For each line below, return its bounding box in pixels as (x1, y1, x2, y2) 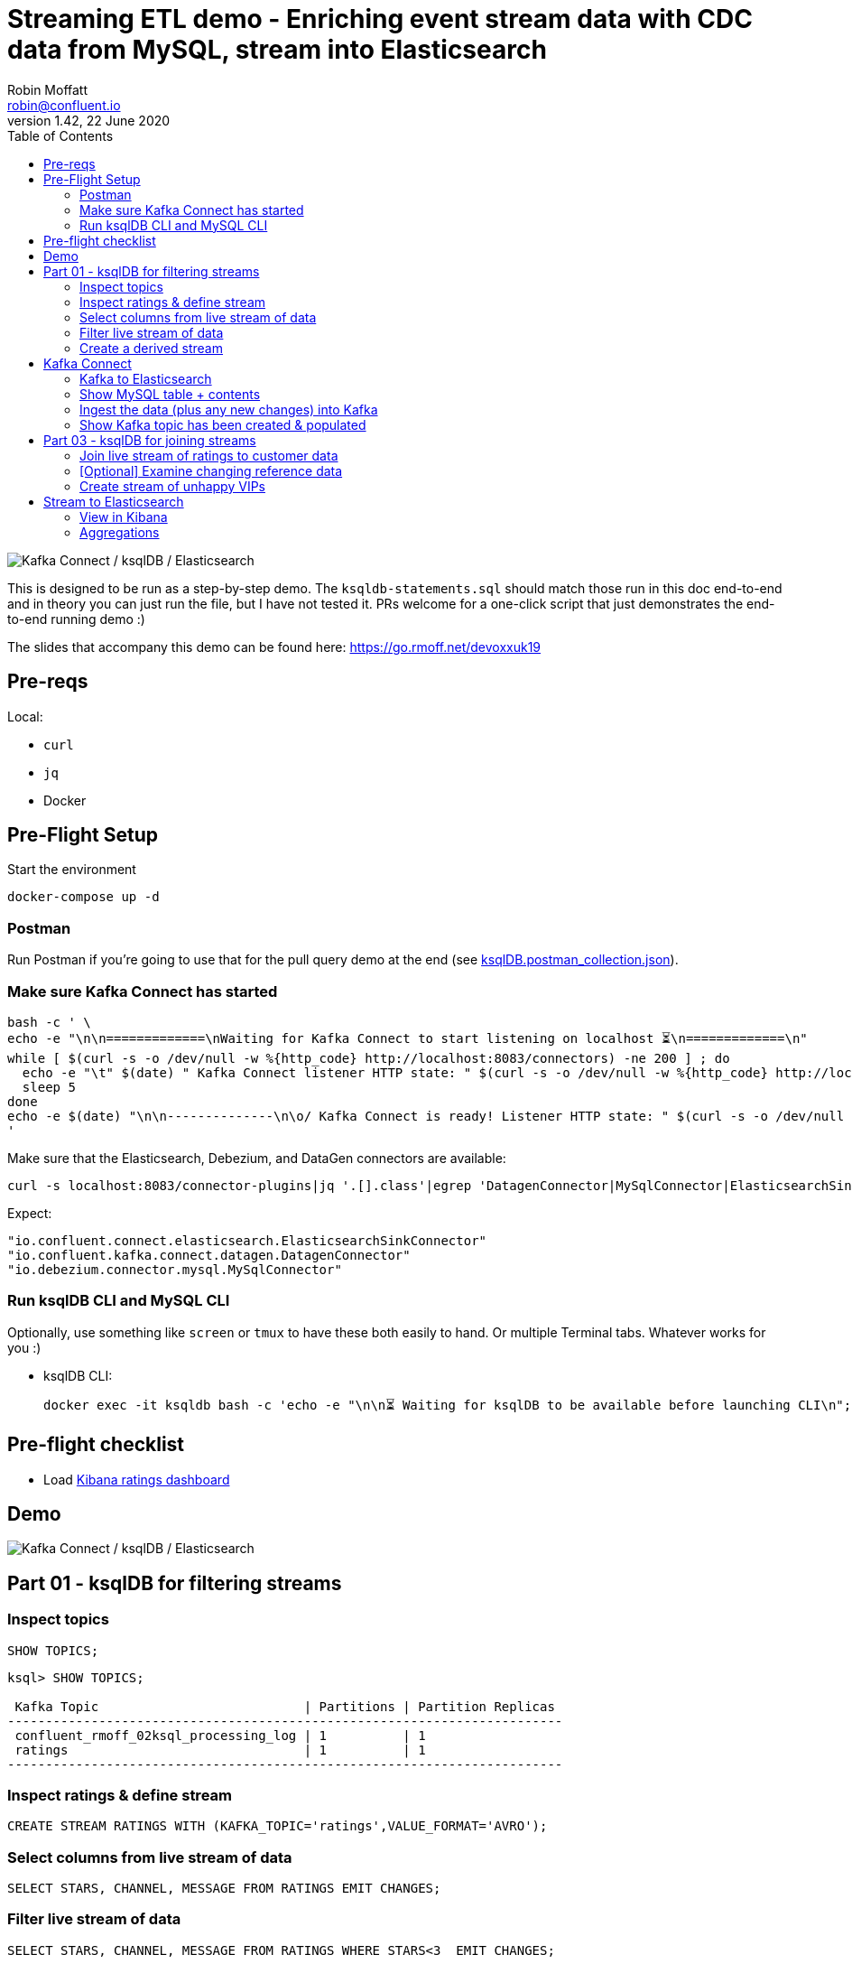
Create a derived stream (79, 340, 223, 356)
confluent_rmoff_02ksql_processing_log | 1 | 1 (14, 1727, 426, 1743)
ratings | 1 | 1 (14, 1742, 426, 1757)
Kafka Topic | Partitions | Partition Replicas (14, 1699, 555, 1714)
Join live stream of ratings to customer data (79, 447, 338, 463)
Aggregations (79, 524, 160, 540)
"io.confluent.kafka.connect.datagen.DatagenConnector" (7, 1247, 411, 1262)
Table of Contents (7, 127, 114, 144)
